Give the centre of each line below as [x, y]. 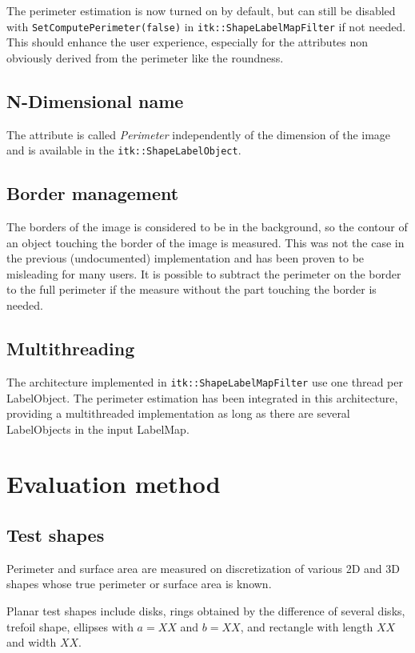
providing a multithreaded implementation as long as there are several [178, 413]
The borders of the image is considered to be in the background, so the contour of [207, 227]
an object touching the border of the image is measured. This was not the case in [206, 242]
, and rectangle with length [307, 626]
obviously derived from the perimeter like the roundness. [145, 57]
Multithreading [71, 349]
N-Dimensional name [95, 100]
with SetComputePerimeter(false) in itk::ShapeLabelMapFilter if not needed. [206, 26]
